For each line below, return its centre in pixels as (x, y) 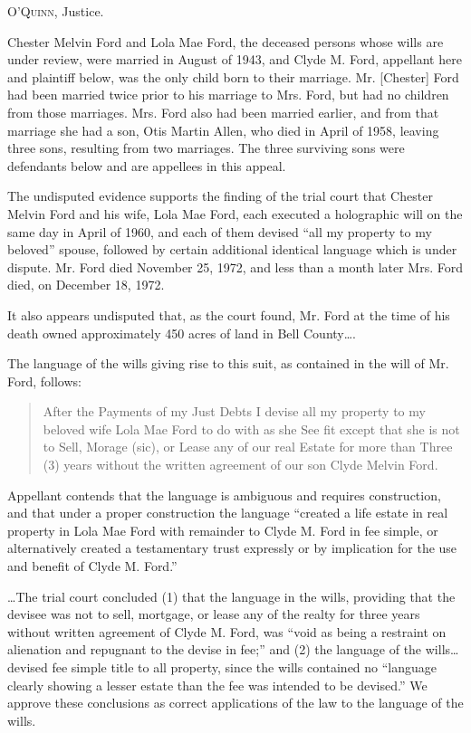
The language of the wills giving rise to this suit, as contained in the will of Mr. (228, 363)
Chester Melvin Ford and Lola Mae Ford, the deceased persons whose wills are (226, 41)
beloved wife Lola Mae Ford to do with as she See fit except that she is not (251, 428)
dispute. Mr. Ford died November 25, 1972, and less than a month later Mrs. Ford (235, 267)
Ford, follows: (44, 381)
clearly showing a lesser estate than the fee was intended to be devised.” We (217, 685)
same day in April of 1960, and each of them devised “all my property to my (220, 231)
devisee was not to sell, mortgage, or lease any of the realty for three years (214, 614)
